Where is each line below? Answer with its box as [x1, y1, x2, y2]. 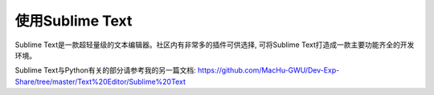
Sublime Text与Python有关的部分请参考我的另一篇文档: [14, 65, 196, 75]
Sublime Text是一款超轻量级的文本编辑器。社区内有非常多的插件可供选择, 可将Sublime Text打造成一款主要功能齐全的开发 [14, 40, 415, 49]
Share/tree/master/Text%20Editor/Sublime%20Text [14, 77, 186, 86]
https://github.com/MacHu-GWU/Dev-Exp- [197, 65, 340, 75]
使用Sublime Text [14, 12, 133, 30]
